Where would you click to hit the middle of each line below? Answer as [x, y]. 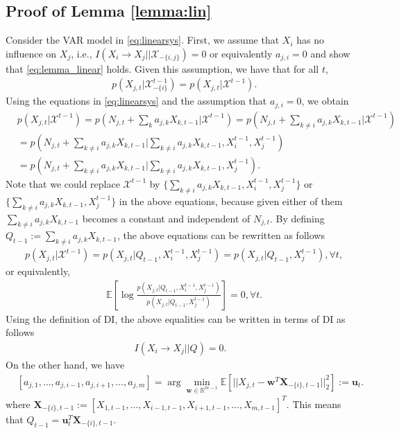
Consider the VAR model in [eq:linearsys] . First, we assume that [143, 40]
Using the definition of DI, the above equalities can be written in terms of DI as [176, 318]
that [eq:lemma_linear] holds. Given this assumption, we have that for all [162, 68]
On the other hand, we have [65, 365]
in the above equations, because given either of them [231, 201]
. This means [314, 404]
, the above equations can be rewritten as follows [221, 235]
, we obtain [325, 101]
